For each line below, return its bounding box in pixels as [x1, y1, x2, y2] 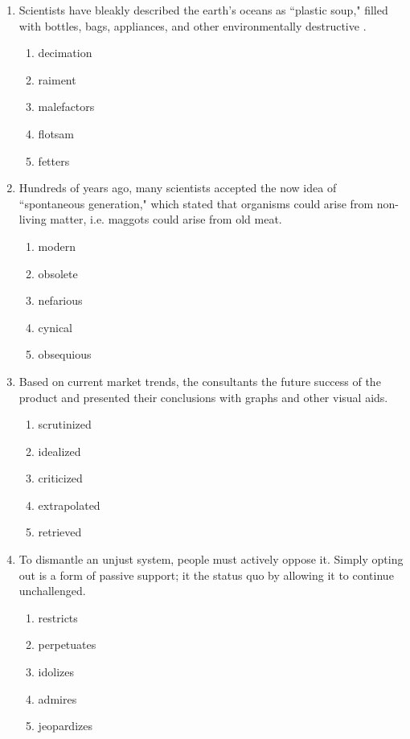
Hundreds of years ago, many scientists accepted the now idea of [18, 179, 337, 196]
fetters [38, 152, 70, 169]
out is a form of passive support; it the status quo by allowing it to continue [18, 566, 394, 583]
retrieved [38, 523, 82, 540]
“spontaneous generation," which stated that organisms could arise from [18, 195, 374, 211]
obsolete [38, 265, 78, 281]
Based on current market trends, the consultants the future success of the [18, 372, 381, 389]
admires [38, 690, 77, 707]
